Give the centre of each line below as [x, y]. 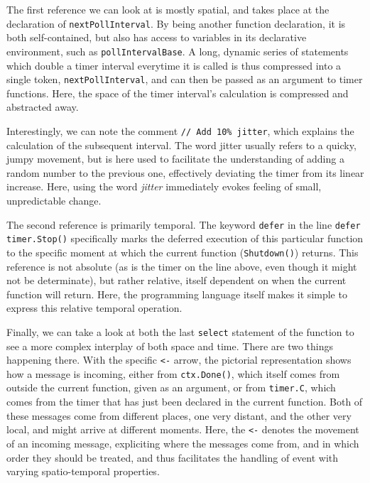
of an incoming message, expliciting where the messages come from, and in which [183, 443]
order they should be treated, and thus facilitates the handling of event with [173, 457]
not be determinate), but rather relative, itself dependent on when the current [176, 280]
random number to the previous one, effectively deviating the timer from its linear [185, 172]
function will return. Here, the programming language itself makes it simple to [177, 294]
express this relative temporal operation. [94, 308]
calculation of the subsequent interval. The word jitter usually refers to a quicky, [181, 145]
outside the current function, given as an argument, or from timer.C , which [171, 387]
